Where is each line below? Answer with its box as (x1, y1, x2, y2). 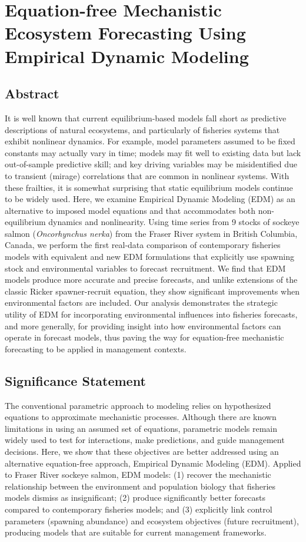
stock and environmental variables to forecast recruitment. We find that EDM (5, 262, 286, 274)
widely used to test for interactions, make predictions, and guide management (5, 434, 285, 446)
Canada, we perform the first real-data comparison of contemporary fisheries (5, 239, 281, 251)
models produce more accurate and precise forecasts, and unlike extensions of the (5, 273, 298, 286)
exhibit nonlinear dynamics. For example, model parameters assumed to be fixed (5, 135, 295, 147)
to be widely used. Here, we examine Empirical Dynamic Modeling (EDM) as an (5, 193, 295, 205)
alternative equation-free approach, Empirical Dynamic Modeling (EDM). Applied (5, 457, 301, 469)
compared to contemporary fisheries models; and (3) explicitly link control (5, 503, 272, 515)
